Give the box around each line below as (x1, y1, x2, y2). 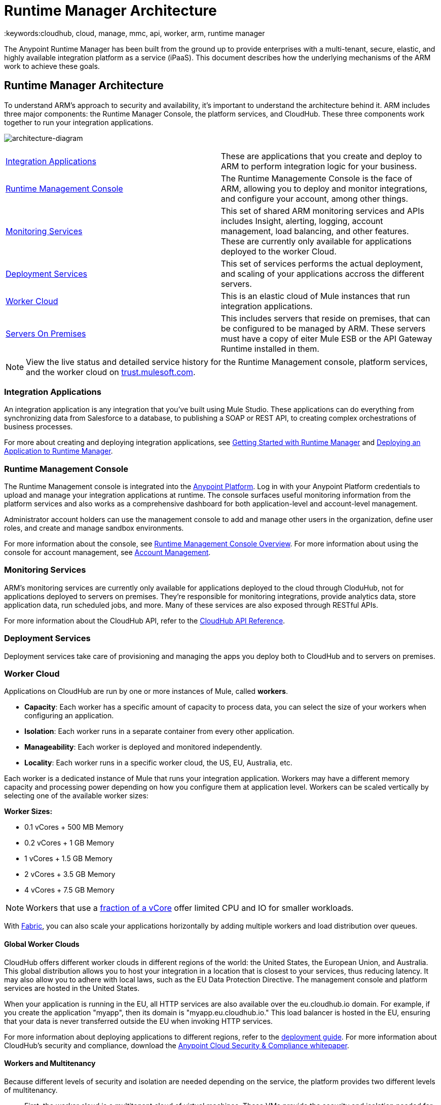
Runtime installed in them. (220, 343, 319, 354)
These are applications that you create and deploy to (220, 151, 422, 161)
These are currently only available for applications (220, 236, 412, 246)
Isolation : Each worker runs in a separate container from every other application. (24, 727, 295, 736)
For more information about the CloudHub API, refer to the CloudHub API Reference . (4, 616, 285, 625)
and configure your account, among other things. (220, 193, 409, 204)
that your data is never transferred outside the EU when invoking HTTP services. (4, 1016, 273, 1025)
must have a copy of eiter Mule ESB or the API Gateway (220, 333, 432, 344)
